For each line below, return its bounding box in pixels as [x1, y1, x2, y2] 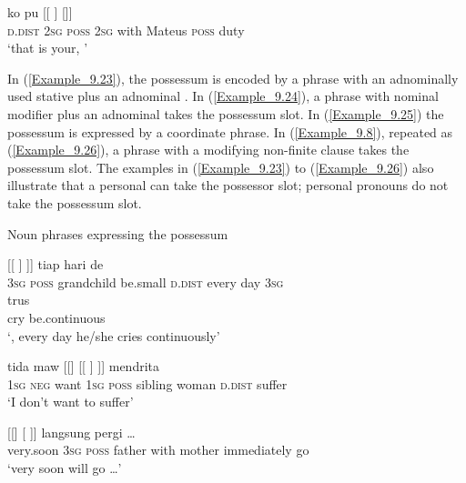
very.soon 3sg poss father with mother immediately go [7, 440, 309, 459]
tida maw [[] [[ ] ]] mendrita [7, 357, 160, 376]
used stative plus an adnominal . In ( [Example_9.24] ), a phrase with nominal [7, 86, 439, 106]
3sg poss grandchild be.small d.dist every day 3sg [7, 272, 284, 291]
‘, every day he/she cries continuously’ [7, 326, 220, 345]
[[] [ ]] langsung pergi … [7, 422, 136, 441]
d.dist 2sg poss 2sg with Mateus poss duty [7, 20, 245, 39]
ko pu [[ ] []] [7, 3, 73, 21]
